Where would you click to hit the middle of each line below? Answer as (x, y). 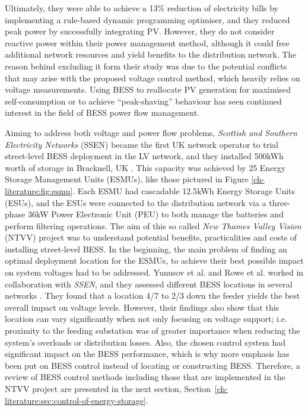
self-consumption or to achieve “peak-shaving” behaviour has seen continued (143, 101)
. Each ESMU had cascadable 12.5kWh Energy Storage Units (184, 190)
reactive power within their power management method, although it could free (147, 42)
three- (280, 202)
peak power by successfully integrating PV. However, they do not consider (140, 31)
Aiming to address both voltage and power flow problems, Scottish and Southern (151, 132)
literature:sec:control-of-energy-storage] (75, 400)
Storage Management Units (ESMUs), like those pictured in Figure (127, 179)
